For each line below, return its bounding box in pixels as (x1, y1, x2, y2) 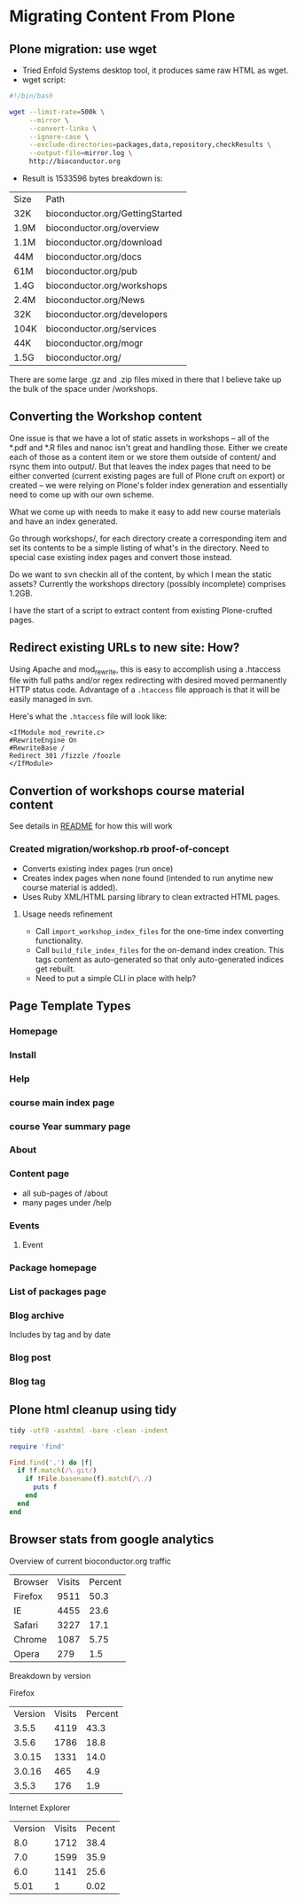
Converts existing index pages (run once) (21, 862, 174, 874)
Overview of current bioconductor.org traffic (9, 1556, 171, 1566)
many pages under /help (21, 1197, 113, 1207)
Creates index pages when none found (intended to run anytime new (21, 872, 274, 883)
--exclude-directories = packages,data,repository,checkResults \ (28, 140, 272, 150)
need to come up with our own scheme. (9, 489, 155, 500)
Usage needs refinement (21, 909, 113, 919)
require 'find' (9, 1442, 66, 1451)
